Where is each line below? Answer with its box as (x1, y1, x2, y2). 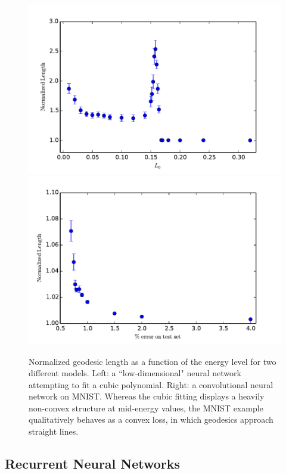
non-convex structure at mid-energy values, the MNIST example (29, 401, 263, 414)
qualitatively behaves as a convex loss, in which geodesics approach (29, 413, 273, 426)
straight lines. (29, 425, 79, 438)
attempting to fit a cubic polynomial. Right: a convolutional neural (29, 378, 273, 391)
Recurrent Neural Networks (5, 454, 181, 473)
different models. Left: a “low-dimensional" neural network (29, 367, 241, 379)
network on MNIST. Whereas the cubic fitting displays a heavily (29, 390, 265, 402)
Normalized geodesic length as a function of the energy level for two (29, 355, 276, 367)
